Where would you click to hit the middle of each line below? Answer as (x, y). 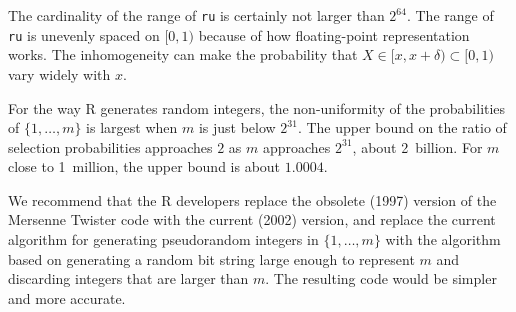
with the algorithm (443, 239)
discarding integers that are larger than (128, 278)
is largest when (132, 127)
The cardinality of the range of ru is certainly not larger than (196, 15)
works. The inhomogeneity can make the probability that (183, 54)
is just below (237, 127)
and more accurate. (67, 297)
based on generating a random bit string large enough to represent (211, 258)
